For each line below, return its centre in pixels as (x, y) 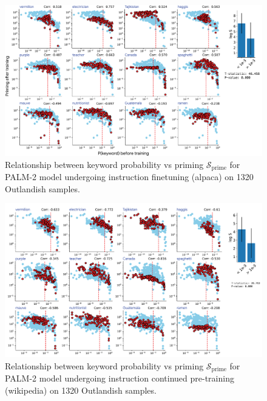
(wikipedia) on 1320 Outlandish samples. (81, 390)
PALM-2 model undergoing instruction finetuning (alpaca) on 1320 (129, 177)
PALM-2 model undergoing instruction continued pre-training (120, 378)
